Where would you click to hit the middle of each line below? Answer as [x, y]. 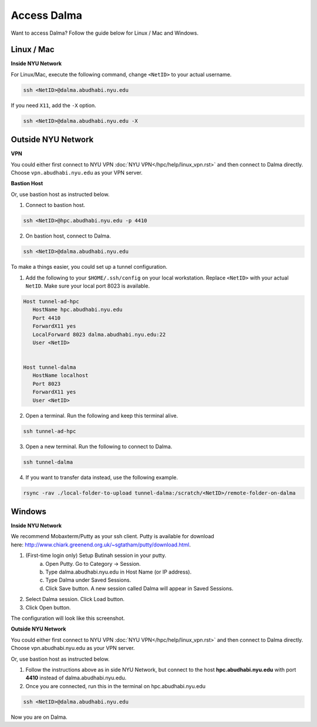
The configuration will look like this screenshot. [68, 618]
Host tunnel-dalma [50, 367]
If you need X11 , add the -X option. [53, 105]
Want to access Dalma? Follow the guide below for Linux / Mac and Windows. [105, 33]
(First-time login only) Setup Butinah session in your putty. [96, 555]
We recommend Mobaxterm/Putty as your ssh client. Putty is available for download [112, 536]
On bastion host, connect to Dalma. [68, 236]
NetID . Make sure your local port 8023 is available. [87, 286]
